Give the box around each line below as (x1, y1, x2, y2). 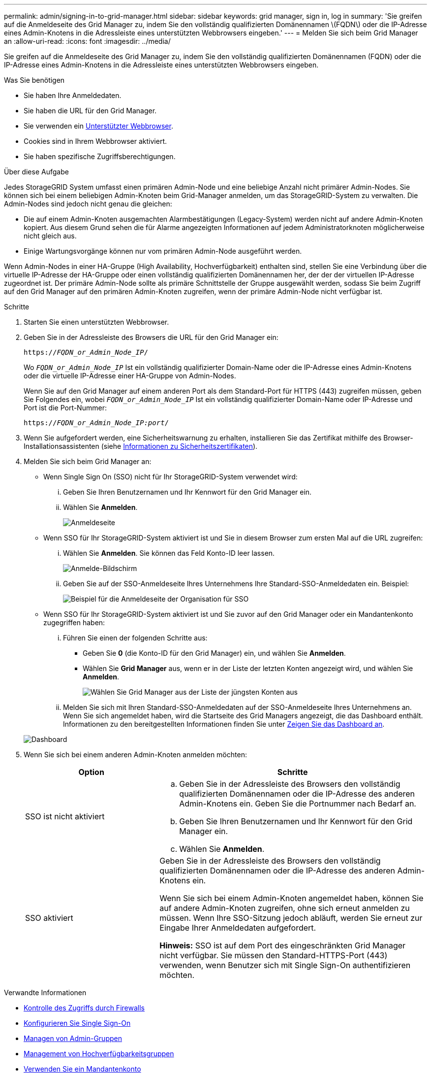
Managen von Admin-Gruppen (24, 1034, 122, 1042)
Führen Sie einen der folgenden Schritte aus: (63, 634, 208, 642)
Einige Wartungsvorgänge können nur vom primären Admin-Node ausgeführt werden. (24, 247, 302, 255)
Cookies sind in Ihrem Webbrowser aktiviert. (24, 137, 167, 145)
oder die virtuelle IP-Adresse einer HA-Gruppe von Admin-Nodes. (24, 371, 236, 380)
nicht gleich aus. (24, 232, 77, 240)
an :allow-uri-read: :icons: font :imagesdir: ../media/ (4, 37, 171, 45)
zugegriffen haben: (43, 618, 105, 627)
